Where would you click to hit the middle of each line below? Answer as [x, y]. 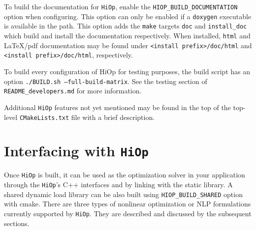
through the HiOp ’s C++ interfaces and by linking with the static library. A [118, 185]
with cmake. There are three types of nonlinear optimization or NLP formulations [128, 204]
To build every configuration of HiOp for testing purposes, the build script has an [127, 71]
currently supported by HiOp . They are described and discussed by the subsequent [128, 213]
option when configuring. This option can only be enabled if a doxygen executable [128, 16]
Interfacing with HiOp [76, 151]
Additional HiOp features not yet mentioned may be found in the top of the [117, 107]
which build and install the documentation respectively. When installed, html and [127, 35]
